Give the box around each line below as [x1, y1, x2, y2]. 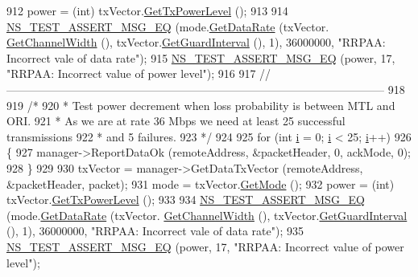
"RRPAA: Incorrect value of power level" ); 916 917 [6, 65, 256, 82]
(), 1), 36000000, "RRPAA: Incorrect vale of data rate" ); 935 [6, 222, 304, 239]
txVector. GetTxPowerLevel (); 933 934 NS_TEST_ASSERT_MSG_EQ [6, 191, 365, 208]
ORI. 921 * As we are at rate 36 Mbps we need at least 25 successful [6, 112, 346, 129]
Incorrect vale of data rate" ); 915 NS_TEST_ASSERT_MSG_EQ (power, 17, [6, 49, 395, 66]
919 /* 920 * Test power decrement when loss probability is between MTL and [6, 96, 395, 113]
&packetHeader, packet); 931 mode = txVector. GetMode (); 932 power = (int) [6, 175, 395, 192]
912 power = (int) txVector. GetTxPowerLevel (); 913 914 [6, 2, 288, 18]
